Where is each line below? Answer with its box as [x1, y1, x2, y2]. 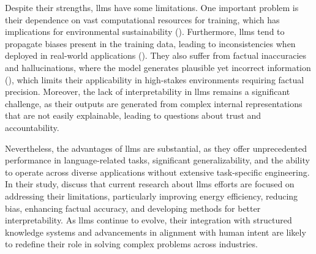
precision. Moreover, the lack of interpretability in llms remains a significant [5, 85, 290, 98]
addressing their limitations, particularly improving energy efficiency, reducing [5, 189, 298, 202]
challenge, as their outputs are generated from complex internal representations [5, 97, 303, 110]
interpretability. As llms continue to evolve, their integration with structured [5, 214, 292, 226]
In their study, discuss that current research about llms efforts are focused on [5, 177, 295, 190]
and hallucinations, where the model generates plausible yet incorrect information [5, 61, 311, 73]
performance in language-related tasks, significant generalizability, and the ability [5, 154, 310, 166]
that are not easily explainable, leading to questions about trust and [5, 109, 261, 122]
